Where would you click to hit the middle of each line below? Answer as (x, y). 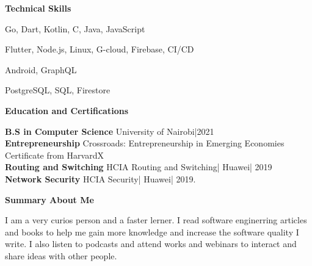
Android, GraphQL (41, 69)
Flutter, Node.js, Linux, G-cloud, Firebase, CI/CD (100, 49)
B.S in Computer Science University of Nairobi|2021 (110, 131)
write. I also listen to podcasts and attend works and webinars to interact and (151, 244)
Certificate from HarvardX (54, 155)
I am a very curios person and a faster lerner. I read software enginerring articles (156, 220)
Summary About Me (49, 199)
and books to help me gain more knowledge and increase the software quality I (152, 232)
